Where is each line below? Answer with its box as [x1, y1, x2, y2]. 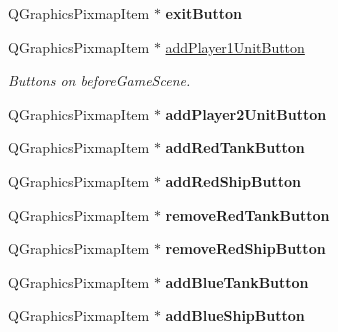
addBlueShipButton [165, 305, 305, 326]
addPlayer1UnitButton [165, 36, 305, 57]
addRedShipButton [165, 170, 301, 191]
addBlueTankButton [165, 271, 309, 292]
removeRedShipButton [165, 238, 326, 259]
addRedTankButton [165, 137, 305, 158]
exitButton [165, 3, 243, 23]
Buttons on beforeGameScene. [8, 70, 191, 91]
